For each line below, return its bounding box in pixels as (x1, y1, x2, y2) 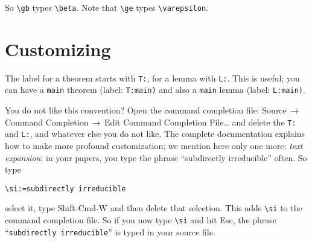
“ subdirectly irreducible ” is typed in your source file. (5, 225, 215, 238)
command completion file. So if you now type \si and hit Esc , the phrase (5, 214, 277, 226)
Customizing (5, 36, 111, 61)
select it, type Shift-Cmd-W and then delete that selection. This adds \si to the (5, 202, 302, 214)
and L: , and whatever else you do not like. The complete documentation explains (5, 127, 305, 140)
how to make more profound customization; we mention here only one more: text (5, 139, 303, 151)
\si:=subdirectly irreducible (5, 184, 126, 193)
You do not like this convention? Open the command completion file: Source (5, 104, 287, 116)
